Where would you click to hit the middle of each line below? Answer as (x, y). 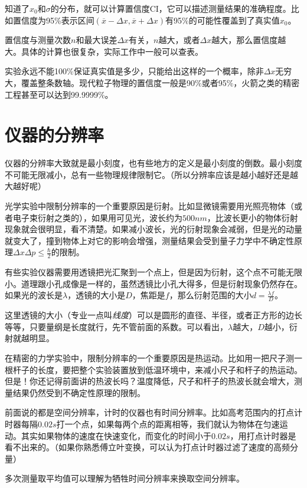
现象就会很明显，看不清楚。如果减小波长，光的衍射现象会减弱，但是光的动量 (153, 229)
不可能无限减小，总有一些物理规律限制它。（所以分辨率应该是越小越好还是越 (151, 174)
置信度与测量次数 (38, 40)
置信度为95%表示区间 (53, 20)
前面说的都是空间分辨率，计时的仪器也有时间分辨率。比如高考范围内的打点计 (153, 412)
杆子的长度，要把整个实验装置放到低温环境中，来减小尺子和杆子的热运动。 (157, 369)
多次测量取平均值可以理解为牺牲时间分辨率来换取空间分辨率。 (125, 478)
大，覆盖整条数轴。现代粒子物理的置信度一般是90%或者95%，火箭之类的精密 (152, 82)
